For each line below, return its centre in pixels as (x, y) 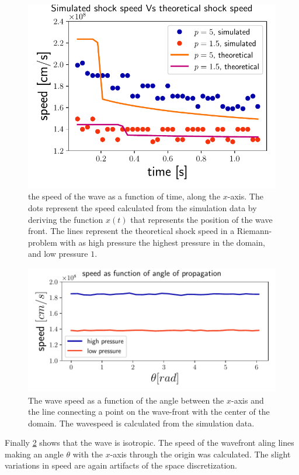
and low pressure (58, 254)
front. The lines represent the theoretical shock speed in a (131, 231)
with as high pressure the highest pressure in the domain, (162, 242)
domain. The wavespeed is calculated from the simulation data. (141, 423)
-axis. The (245, 196)
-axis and (248, 400)
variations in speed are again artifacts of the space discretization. (121, 465)
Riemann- (254, 231)
